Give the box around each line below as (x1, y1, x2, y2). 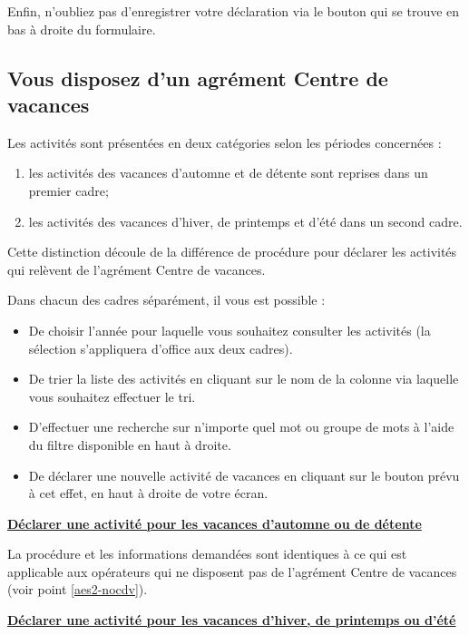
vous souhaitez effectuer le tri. (28, 386, 196, 405)
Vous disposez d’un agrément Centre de (7, 63, 388, 92)
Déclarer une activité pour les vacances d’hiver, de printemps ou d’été (7, 611, 456, 630)
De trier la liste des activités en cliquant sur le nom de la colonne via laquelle (28, 369, 459, 388)
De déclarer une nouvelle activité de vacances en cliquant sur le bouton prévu (28, 465, 460, 484)
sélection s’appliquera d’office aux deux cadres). (28, 338, 293, 357)
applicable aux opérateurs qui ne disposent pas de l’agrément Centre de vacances (7, 562, 457, 581)
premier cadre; (28, 181, 109, 200)
